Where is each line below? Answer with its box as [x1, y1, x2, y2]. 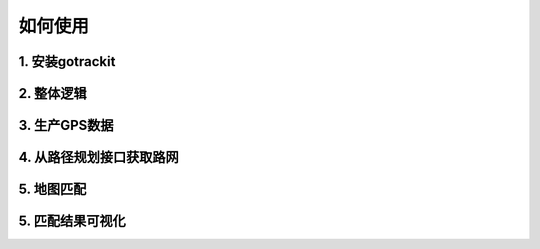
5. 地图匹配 [18, 181, 87, 198]
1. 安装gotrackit [18, 53, 116, 70]
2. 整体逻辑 [18, 85, 87, 102]
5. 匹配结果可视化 [18, 213, 126, 230]
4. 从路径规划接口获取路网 [18, 149, 179, 166]
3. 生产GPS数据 [18, 117, 114, 134]
